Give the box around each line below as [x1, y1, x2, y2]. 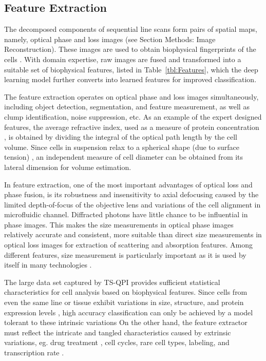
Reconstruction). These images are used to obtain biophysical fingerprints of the [4, 44, 256, 54]
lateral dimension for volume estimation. [4, 161, 131, 172]
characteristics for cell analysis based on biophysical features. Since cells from [4, 287, 248, 297]
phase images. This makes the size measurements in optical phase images [4, 219, 234, 230]
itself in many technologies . [4, 259, 92, 270]
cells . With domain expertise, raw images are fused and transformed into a [4, 53, 241, 64]
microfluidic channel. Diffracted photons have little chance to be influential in [4, 209, 248, 220]
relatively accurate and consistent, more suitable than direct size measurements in [4, 229, 262, 240]
